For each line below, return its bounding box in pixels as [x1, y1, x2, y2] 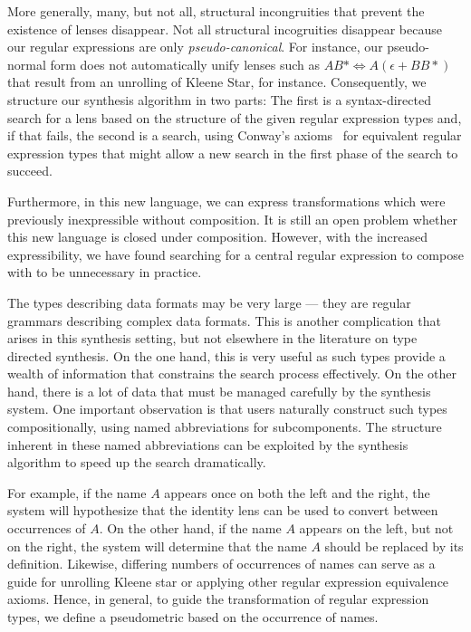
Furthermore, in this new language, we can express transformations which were [7, 191, 446, 210]
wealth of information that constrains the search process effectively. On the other [7, 364, 457, 383]
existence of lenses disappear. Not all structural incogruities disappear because [7, 19, 442, 38]
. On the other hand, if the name [99, 519, 282, 538]
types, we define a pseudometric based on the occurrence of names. [7, 608, 379, 626]
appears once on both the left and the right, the [164, 483, 430, 502]
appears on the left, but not [299, 519, 454, 538]
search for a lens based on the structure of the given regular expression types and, [7, 108, 462, 127]
